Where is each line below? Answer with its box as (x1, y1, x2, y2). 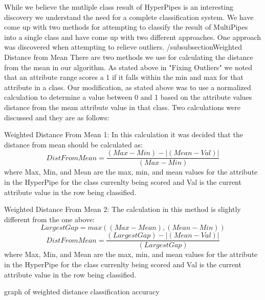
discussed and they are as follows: (4, 112, 109, 122)
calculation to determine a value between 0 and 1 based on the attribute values (4, 92, 252, 102)
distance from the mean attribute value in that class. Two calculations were (4, 101, 240, 112)
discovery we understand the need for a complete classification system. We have (4, 11, 254, 22)
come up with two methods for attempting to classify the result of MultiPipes (4, 22, 248, 32)
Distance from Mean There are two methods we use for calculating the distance (4, 51, 253, 62)
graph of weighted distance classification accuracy (4, 286, 160, 297)
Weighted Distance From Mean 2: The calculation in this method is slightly (4, 204, 241, 215)
